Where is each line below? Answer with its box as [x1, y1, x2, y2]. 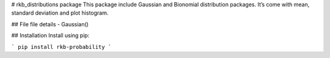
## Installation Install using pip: [11, 32, 90, 39]
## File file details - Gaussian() [11, 20, 89, 27]
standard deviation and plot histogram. [11, 9, 109, 16]
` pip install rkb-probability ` [11, 43, 112, 50]
